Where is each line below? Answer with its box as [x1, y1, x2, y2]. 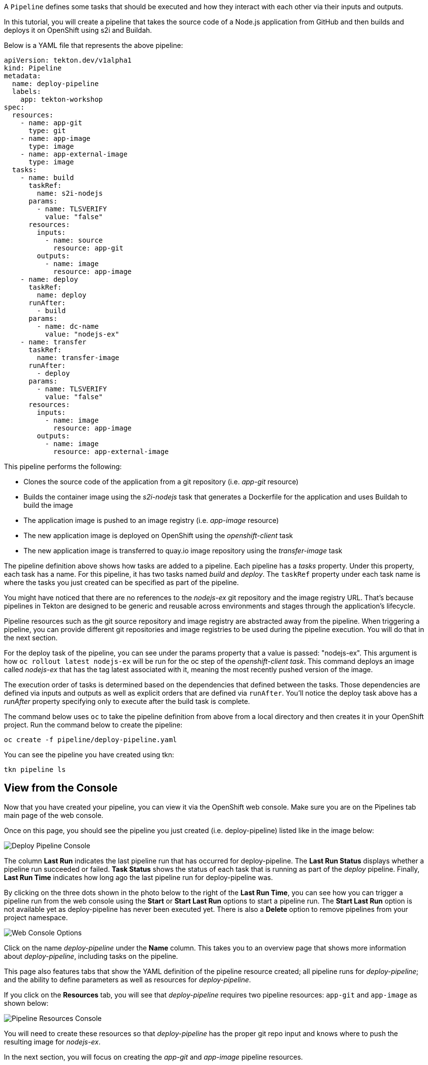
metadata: [4, 72, 41, 80]
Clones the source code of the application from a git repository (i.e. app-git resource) [23, 477, 299, 486]
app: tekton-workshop [20, 95, 103, 103]
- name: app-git [20, 119, 83, 127]
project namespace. [4, 913, 68, 922]
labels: [12, 88, 41, 95]
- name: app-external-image [20, 150, 128, 158]
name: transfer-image [37, 354, 120, 362]
